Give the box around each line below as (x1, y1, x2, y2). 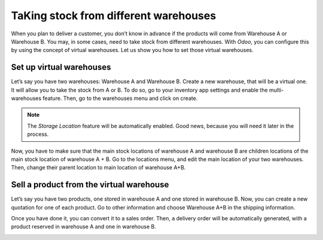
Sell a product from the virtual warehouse (11, 180, 169, 190)
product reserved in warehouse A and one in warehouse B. (11, 223, 157, 230)
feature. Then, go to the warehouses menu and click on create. (42, 95, 198, 102)
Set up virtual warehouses (11, 62, 111, 72)
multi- (269, 86, 284, 93)
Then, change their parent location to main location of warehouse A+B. (11, 164, 186, 171)
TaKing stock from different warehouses (11, 9, 217, 22)
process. (27, 130, 49, 138)
